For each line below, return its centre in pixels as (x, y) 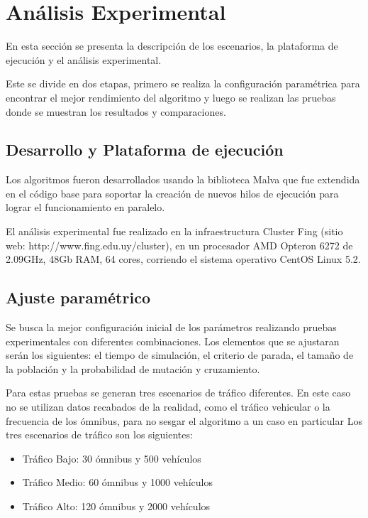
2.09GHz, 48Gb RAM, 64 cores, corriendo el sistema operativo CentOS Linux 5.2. (183, 259)
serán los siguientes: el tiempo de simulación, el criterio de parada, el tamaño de (180, 355)
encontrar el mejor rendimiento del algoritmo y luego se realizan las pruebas (171, 97)
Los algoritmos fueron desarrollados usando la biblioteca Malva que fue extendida (183, 179)
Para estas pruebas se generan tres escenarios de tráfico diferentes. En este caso (178, 393)
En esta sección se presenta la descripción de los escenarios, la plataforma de (172, 46)
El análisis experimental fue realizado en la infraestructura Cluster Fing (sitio (174, 231)
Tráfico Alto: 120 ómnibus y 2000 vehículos (116, 506)
